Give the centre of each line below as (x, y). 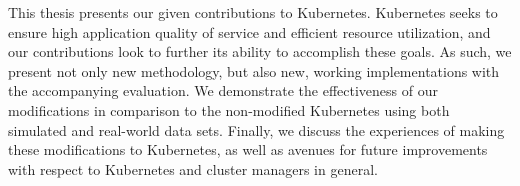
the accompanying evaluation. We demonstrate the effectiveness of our (223, 90)
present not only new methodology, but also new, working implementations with (254, 70)
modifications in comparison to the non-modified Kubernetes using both (229, 109)
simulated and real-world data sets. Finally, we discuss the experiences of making (256, 129)
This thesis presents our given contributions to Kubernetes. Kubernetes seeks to (253, 12)
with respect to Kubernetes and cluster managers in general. (193, 168)
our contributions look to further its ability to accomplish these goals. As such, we (260, 51)
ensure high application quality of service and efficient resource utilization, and (249, 31)
